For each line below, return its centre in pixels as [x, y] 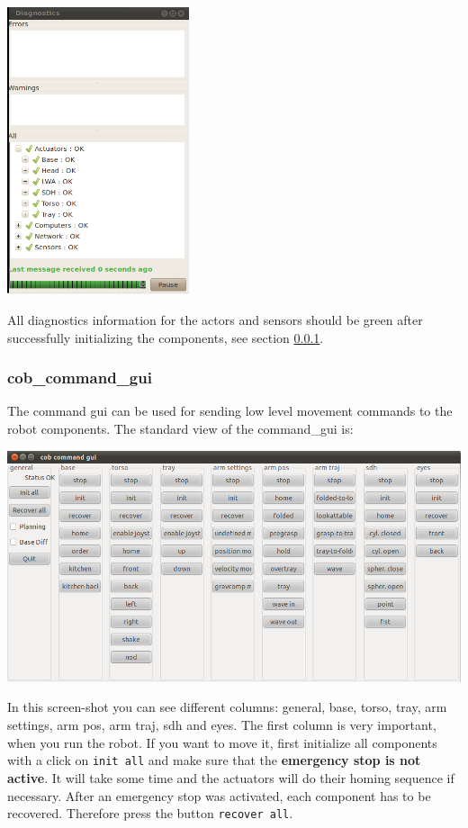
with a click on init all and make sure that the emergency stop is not [214, 760]
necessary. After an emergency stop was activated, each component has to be [219, 795]
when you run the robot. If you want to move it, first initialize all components [222, 742]
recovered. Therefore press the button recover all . [150, 813]
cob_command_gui [80, 378]
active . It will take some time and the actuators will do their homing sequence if [231, 777]
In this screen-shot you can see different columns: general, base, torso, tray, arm [227, 707]
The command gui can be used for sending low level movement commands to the [230, 411]
